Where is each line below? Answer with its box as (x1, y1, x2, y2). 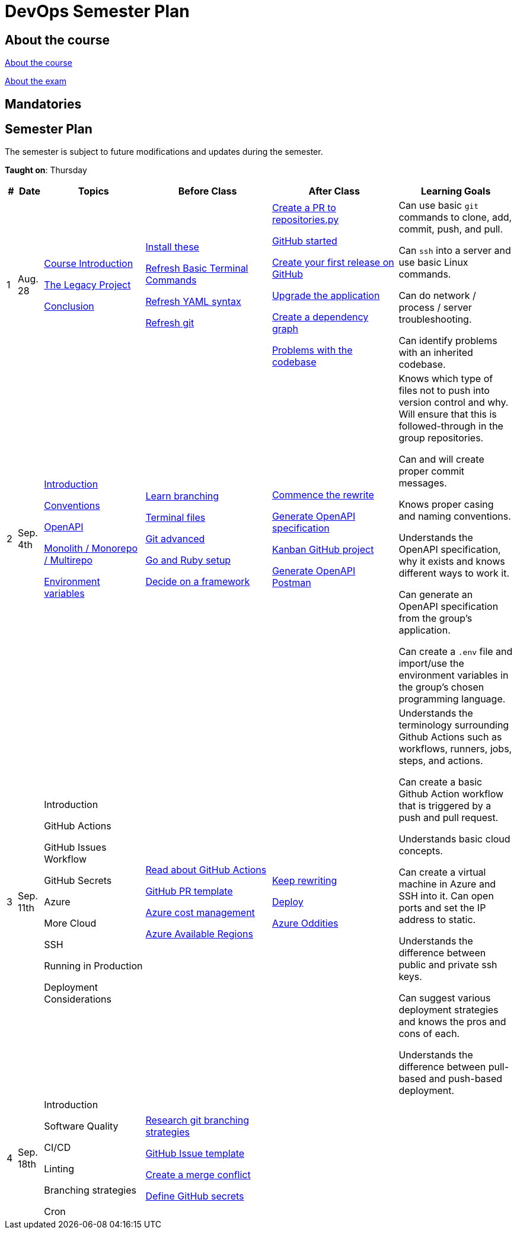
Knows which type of (398, 373, 493, 385)
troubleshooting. (398, 313, 472, 326)
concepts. (398, 845, 443, 857)
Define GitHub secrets (145, 1190, 244, 1203)
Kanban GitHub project (272, 543, 374, 556)
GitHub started (272, 235, 337, 247)
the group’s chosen (398, 681, 484, 694)
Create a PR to (272, 202, 336, 214)
